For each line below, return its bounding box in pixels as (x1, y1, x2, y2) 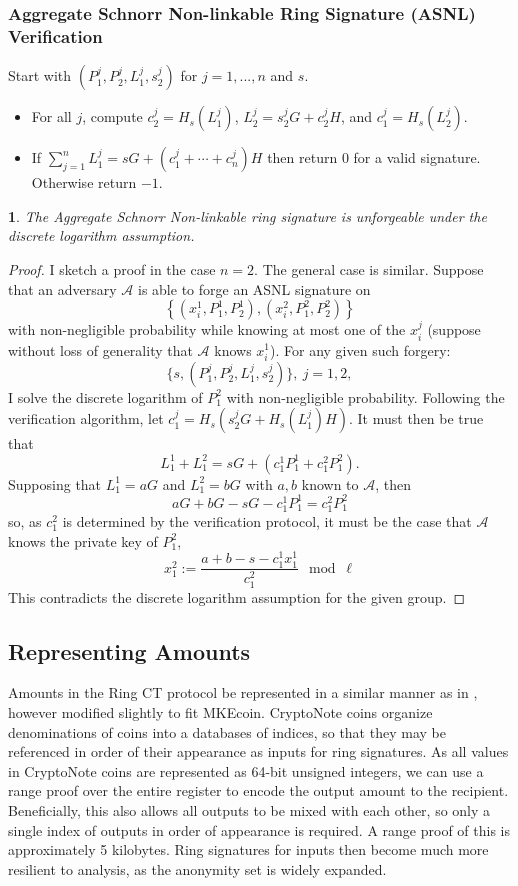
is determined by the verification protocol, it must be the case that (62, 511, 472, 532)
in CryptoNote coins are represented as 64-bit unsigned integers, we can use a (8, 760, 484, 781)
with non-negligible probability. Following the (226, 386, 505, 407)
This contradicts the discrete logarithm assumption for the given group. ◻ (8, 586, 466, 607)
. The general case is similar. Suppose (254, 258, 484, 279)
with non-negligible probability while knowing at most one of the (8, 319, 406, 340)
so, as (8, 511, 42, 532)
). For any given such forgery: (270, 339, 451, 360)
